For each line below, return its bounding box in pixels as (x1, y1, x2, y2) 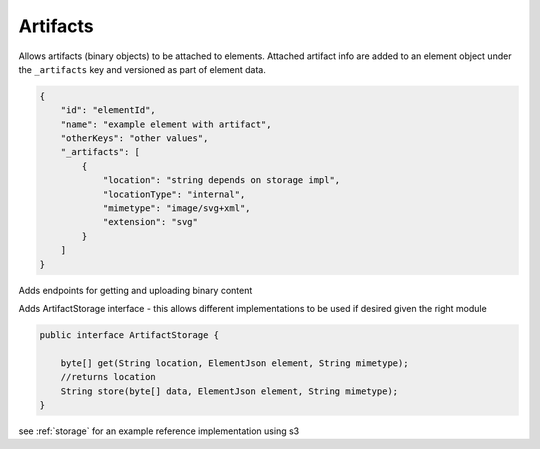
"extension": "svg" (102, 216, 199, 228)
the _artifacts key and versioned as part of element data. (18, 63, 267, 75)
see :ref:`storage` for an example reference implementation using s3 (18, 425, 300, 437)
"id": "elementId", (60, 105, 157, 116)
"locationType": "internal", (102, 188, 246, 200)
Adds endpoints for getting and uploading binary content (18, 284, 253, 296)
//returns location (60, 371, 157, 383)
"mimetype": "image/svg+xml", (102, 203, 251, 214)
